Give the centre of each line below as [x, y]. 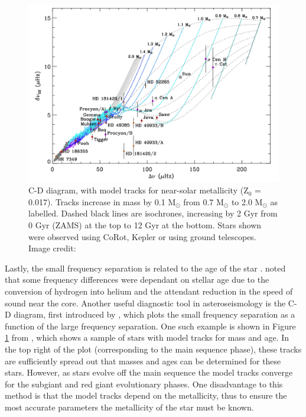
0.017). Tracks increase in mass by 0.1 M [102, 201]
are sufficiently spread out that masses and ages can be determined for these [143, 361]
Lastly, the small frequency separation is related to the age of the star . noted [145, 268]
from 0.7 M [204, 201]
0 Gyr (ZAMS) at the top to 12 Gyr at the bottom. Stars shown [145, 225]
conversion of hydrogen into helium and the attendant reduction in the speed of [149, 291]
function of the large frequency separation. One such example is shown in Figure [150, 326]
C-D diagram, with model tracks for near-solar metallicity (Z [139, 190]
